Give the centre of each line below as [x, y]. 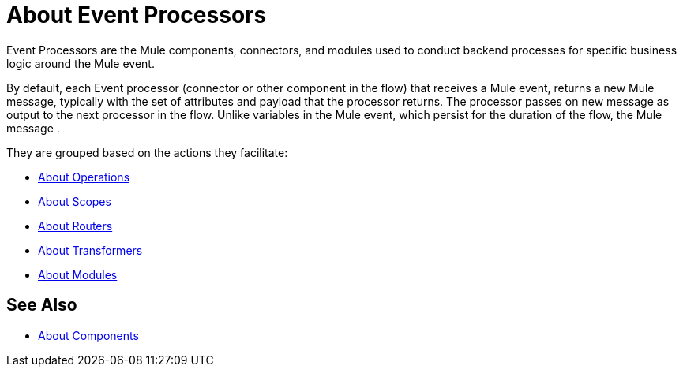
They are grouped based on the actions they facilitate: [147, 152]
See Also [42, 305]
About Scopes [75, 201]
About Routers [75, 226]
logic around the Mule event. [81, 63]
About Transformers [90, 250]
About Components [88, 335]
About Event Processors [137, 15]
